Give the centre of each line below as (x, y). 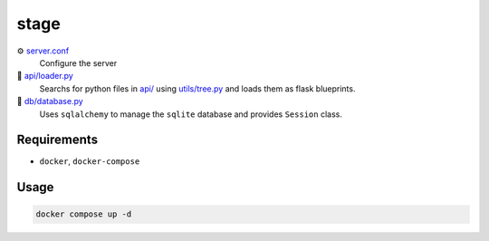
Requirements (58, 140)
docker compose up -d (84, 214)
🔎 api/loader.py (45, 76)
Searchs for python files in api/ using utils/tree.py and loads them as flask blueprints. (197, 88)
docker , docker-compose (90, 161)
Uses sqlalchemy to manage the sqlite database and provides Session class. (191, 114)
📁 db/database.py (50, 101)
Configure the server (78, 63)
